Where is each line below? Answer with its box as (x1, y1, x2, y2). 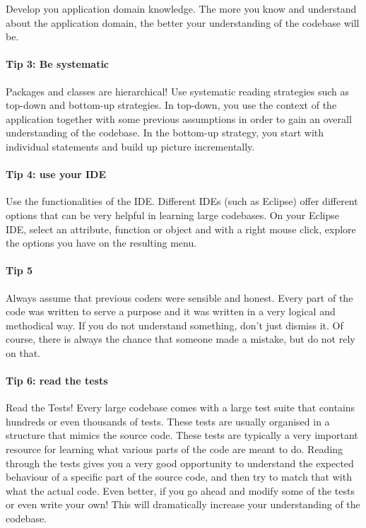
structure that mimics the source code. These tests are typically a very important (6, 428, 358, 442)
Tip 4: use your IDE (6, 167, 106, 182)
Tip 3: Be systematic (6, 57, 110, 71)
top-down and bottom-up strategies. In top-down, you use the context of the (6, 98, 337, 112)
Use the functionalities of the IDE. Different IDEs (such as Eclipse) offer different (6, 194, 358, 209)
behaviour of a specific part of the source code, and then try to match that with (6, 469, 352, 484)
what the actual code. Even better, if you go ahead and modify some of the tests (6, 483, 355, 498)
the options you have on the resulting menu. (6, 235, 197, 250)
